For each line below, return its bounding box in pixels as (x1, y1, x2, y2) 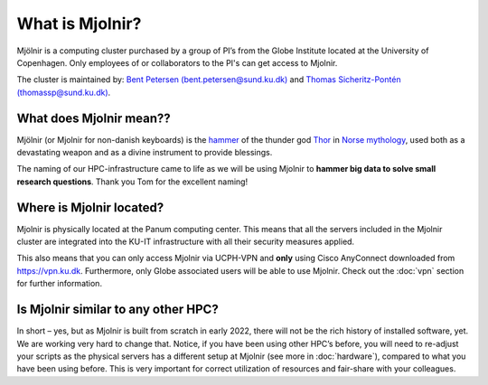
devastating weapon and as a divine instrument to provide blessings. (16, 147, 273, 158)
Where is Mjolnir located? (16, 200, 164, 215)
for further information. (16, 278, 103, 289)
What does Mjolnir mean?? (16, 110, 171, 126)
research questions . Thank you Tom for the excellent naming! (16, 176, 249, 187)
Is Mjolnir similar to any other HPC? (16, 302, 219, 317)
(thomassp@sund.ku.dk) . (16, 87, 111, 98)
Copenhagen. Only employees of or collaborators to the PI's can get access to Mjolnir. (16, 57, 338, 68)
